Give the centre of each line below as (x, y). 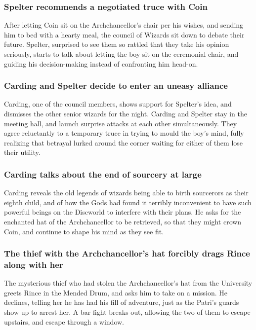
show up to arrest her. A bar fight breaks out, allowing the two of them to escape (127, 312)
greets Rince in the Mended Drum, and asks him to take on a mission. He (116, 292)
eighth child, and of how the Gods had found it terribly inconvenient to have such (128, 202)
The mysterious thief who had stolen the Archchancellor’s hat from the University (128, 283)
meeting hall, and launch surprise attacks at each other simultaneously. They (121, 123)
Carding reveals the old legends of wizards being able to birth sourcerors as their (126, 193)
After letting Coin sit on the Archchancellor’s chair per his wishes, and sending (124, 25)
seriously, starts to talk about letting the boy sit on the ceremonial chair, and (121, 54)
